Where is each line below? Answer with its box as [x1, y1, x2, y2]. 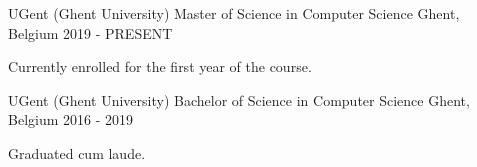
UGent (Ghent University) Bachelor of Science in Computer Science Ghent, [8, 89, 470, 110]
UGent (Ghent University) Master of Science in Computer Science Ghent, [8, 3, 460, 23]
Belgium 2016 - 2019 [8, 109, 134, 130]
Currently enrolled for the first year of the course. [8, 56, 312, 77]
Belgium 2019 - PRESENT [8, 22, 173, 43]
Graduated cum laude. [8, 142, 146, 163]
